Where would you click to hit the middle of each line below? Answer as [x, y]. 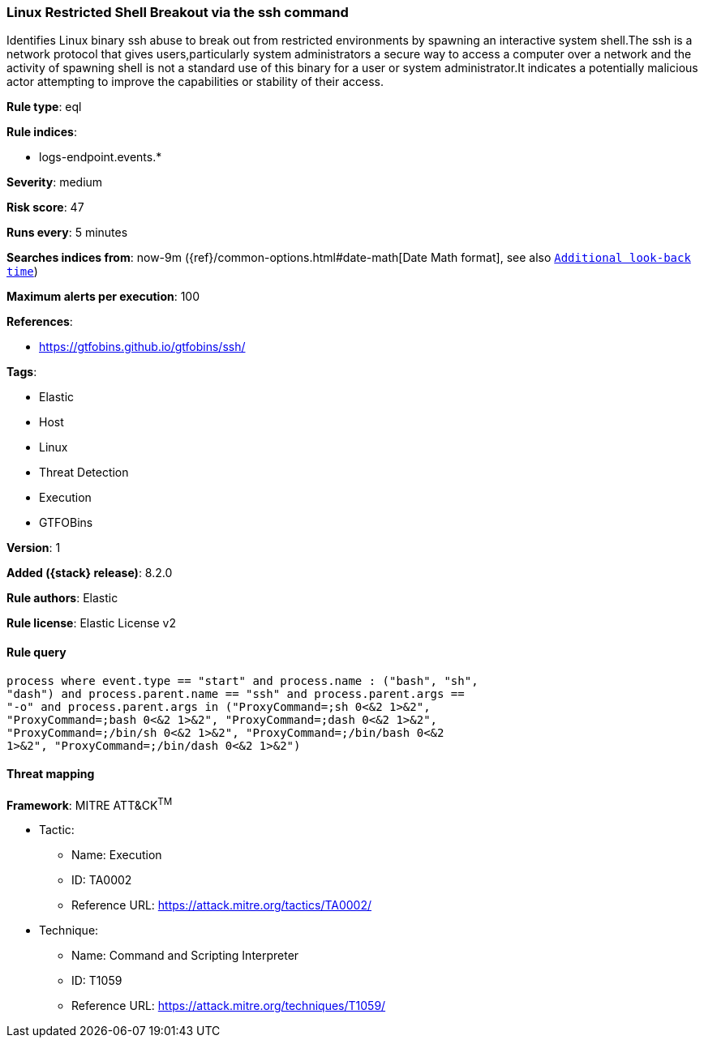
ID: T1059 [97, 981]
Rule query [36, 652]
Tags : [22, 372]
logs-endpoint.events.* [101, 157]
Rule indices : [42, 132]
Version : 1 [34, 548]
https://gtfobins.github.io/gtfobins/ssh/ [142, 347]
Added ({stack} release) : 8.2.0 [90, 573]
